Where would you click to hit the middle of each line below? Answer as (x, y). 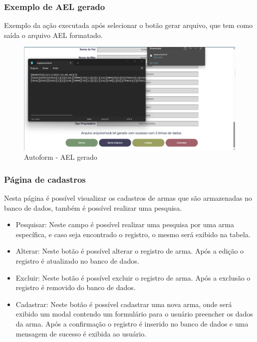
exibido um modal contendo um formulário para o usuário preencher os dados (134, 314)
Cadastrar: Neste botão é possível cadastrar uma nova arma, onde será (124, 304)
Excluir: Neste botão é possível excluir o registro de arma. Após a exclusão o (133, 277)
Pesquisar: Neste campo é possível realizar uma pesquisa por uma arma (125, 224)
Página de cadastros (45, 179)
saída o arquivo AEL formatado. (53, 35)
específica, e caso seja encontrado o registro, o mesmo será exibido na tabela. (133, 234)
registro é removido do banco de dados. (76, 287)
